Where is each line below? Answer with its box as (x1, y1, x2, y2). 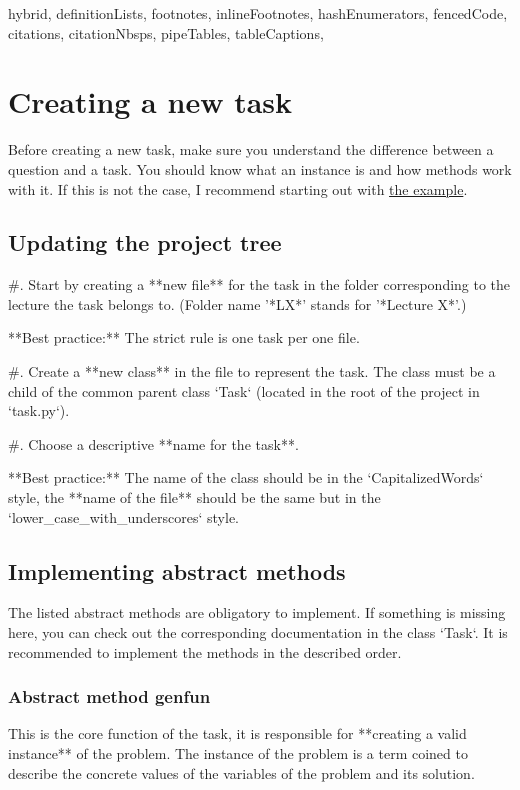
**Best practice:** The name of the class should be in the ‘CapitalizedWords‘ (8, 467, 484, 488)
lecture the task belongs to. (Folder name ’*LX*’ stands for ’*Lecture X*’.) (8, 293, 467, 314)
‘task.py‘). (8, 400, 70, 421)
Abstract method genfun (8, 684, 211, 709)
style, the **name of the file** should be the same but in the (8, 487, 381, 508)
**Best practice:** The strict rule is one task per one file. (8, 327, 360, 348)
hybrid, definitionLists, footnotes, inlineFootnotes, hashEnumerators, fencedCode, (8, 3, 508, 23)
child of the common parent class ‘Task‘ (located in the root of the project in (8, 380, 480, 401)
